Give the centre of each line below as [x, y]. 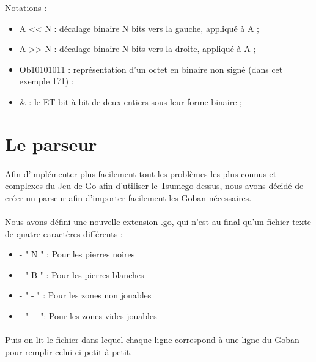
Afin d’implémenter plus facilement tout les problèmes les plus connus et [141, 173]
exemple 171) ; [46, 81]
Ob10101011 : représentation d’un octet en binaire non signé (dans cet [151, 69]
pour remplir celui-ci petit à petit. [69, 351]
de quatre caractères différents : [64, 233]
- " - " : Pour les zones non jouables [85, 295]
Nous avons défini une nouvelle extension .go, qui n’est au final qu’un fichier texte [158, 221]
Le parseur [51, 143]
